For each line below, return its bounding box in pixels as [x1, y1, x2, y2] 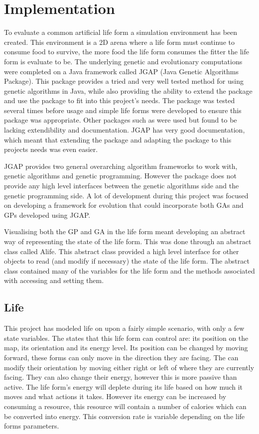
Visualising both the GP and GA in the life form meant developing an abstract [4, 226, 246, 237]
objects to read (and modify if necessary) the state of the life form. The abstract [4, 256, 250, 266]
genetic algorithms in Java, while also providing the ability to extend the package [4, 85, 253, 96]
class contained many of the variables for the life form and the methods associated [4, 265, 255, 276]
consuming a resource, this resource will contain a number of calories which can [4, 401, 247, 411]
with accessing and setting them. [4, 275, 104, 286]
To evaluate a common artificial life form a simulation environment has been [4, 27, 238, 37]
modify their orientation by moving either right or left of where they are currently [4, 362, 255, 372]
